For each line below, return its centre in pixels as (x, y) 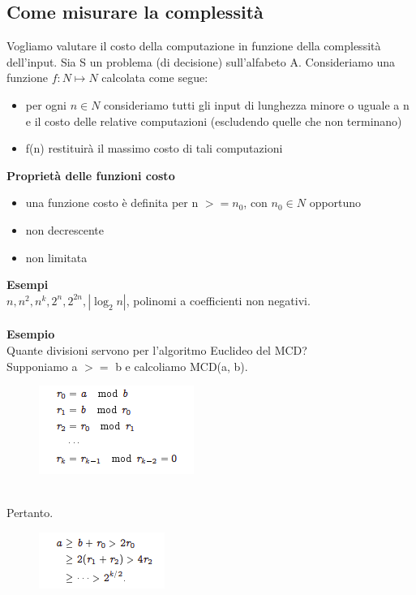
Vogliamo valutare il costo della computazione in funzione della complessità (194, 46)
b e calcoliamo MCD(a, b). (182, 366)
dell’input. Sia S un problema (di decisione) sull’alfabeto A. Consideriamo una (201, 61)
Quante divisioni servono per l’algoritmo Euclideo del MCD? (157, 349)
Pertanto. (30, 513)
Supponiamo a (42, 366)
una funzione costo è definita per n (112, 203)
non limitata (56, 257)
